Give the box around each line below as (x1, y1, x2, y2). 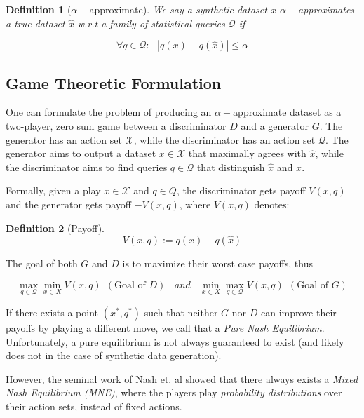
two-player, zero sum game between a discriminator (6, 118, 227, 133)
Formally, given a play (6, 183, 101, 198)
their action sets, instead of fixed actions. (6, 398, 182, 413)
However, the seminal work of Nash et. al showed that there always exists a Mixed (6, 371, 358, 386)
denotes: (254, 196, 290, 211)
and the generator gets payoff (6, 196, 132, 211)
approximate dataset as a (233, 104, 342, 119)
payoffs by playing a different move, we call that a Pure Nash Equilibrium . (6, 320, 325, 335)
